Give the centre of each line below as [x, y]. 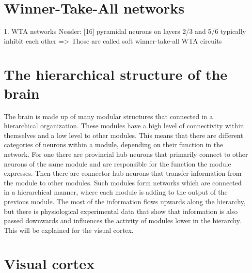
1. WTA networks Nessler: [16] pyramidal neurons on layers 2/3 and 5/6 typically [125, 31]
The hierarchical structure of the [116, 74]
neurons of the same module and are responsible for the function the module [118, 163]
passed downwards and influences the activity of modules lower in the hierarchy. [123, 220]
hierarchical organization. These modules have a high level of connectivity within [124, 126]
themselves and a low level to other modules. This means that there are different [124, 135]
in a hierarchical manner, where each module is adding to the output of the [116, 192]
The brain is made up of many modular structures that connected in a [109, 116]
